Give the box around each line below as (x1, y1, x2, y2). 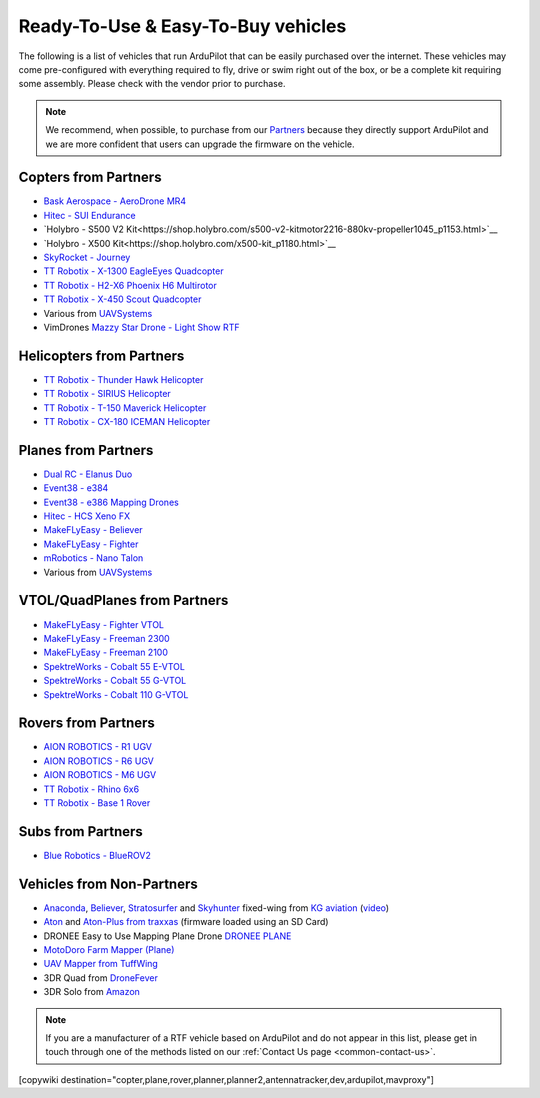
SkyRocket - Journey (43, 251, 131, 263)
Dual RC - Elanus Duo (43, 468, 133, 480)
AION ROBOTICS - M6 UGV (43, 769, 157, 781)
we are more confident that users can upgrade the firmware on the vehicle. (45, 138, 355, 150)
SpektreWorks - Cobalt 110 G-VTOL (43, 688, 189, 700)
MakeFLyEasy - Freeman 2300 (43, 632, 170, 644)
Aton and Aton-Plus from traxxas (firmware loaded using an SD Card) (43, 916, 329, 928)
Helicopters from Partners (18, 347, 185, 364)
